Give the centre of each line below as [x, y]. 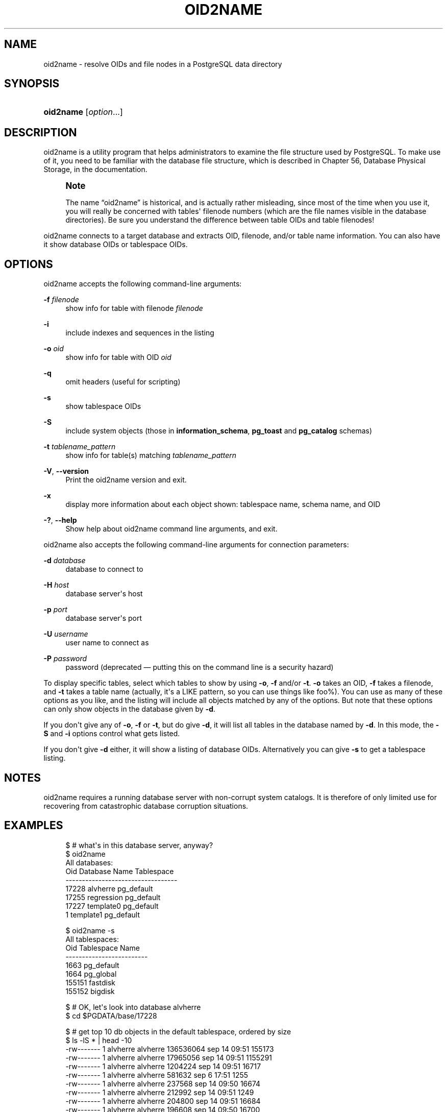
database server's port [104, 618]
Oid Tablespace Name [103, 948]
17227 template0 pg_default [112, 906]
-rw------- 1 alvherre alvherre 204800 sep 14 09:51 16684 [163, 1101]
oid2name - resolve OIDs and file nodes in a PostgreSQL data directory [163, 64]
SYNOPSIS [32, 84]
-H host [56, 585]
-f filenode [61, 300]
